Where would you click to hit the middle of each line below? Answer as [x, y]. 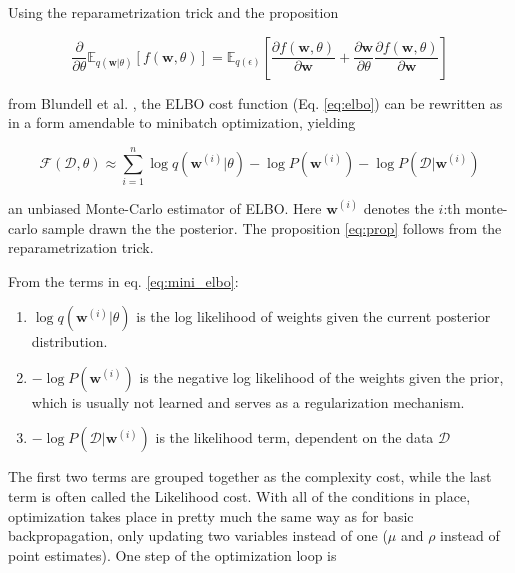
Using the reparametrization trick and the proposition [173, 12]
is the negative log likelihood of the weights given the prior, [321, 376]
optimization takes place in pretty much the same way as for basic [211, 515]
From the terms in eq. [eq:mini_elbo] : [123, 280]
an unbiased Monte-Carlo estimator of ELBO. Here [165, 207]
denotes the [398, 207]
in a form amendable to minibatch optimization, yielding [182, 122]
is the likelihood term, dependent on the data [294, 437]
